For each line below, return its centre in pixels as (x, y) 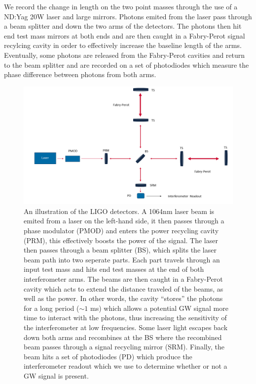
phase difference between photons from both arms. (80, 74)
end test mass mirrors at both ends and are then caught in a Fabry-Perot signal (125, 35)
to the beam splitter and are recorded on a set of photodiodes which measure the (127, 64)
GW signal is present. (56, 375)
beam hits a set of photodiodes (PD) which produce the (108, 356)
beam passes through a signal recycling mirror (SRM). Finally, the (124, 347)
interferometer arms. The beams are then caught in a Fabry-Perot (123, 279)
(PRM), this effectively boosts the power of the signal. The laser (121, 240)
